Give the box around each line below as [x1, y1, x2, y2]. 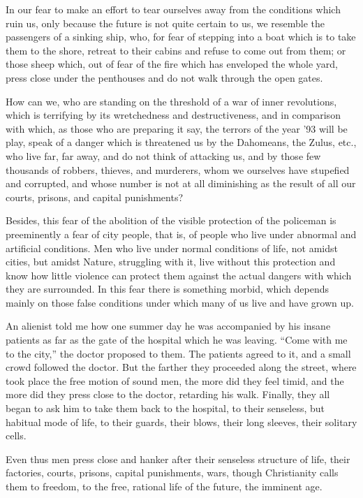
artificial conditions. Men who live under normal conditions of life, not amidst [6, 240, 339, 255]
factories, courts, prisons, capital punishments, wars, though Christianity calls [6, 465, 339, 480]
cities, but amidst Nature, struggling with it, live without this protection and [6, 254, 336, 269]
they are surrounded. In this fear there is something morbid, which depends [6, 281, 329, 296]
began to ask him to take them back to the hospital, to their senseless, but [6, 401, 325, 416]
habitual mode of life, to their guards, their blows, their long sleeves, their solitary [6, 414, 357, 429]
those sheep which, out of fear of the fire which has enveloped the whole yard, [6, 57, 338, 71]
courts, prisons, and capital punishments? [6, 189, 184, 204]
